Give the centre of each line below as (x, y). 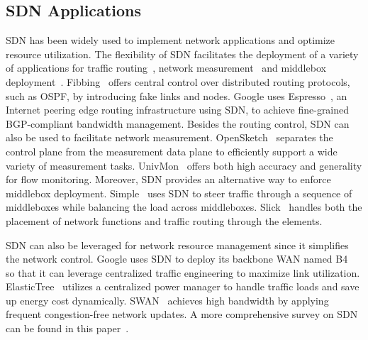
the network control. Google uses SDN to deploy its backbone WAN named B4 (177, 259)
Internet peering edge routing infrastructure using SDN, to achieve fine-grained (178, 110)
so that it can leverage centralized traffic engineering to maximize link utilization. (183, 272)
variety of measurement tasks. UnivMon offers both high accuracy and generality (184, 165)
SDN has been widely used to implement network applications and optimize (171, 40)
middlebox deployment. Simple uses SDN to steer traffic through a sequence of (179, 193)
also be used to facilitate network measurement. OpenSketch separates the (169, 137)
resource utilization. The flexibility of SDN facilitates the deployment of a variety (182, 54)
